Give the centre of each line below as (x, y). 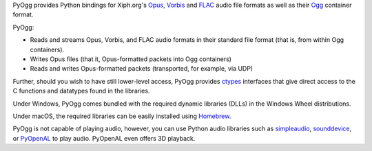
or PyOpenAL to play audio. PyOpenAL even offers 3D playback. (104, 138)
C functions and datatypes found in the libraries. (81, 91)
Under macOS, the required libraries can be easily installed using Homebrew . (122, 116)
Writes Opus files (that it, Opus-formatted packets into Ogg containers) (131, 59)
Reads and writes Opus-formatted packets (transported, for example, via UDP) (142, 69)
